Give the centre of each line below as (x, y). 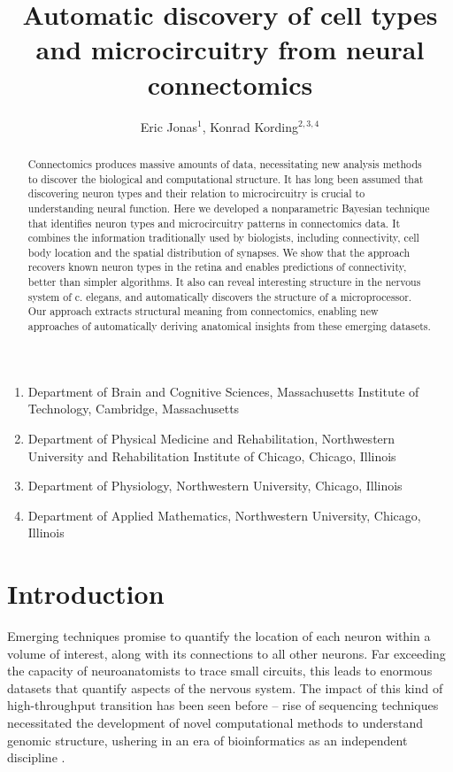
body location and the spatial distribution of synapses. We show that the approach (219, 252)
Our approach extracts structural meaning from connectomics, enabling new (203, 311)
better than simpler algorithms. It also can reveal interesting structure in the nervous (224, 282)
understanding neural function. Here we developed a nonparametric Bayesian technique (229, 208)
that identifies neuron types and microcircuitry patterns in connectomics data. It (214, 223)
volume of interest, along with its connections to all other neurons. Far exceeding (226, 653)
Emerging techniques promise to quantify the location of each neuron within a (219, 636)
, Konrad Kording (250, 126)
